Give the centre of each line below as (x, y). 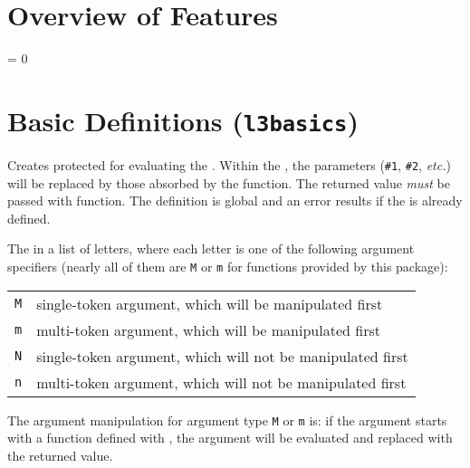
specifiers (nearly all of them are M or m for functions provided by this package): (228, 266)
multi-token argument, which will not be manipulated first (221, 382)
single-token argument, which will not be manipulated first (222, 356)
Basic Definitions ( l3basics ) (183, 120)
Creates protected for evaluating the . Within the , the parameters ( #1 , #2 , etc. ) (229, 164)
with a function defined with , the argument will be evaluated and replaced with (230, 438)
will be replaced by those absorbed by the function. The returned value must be (229, 182)
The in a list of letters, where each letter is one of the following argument (211, 248)
